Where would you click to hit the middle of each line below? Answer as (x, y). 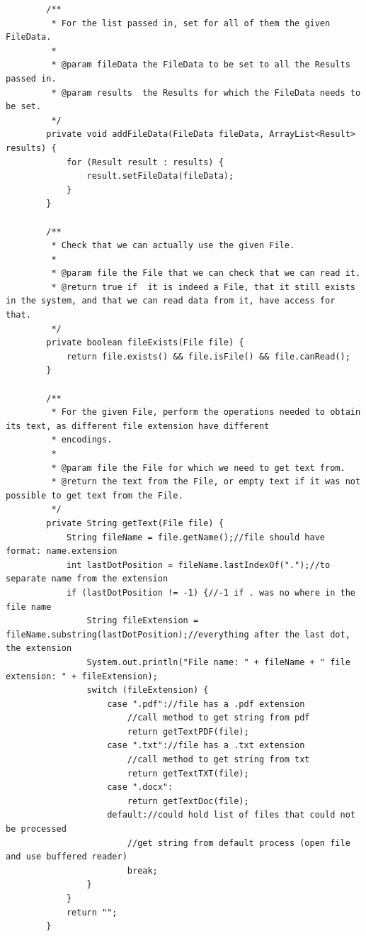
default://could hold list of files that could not (231, 815)
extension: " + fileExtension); (82, 676)
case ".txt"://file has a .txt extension (206, 746)
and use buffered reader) (67, 857)
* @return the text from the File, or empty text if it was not (206, 482)
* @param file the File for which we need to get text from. (198, 468)
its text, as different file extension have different (138, 426)
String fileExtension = (143, 621)
